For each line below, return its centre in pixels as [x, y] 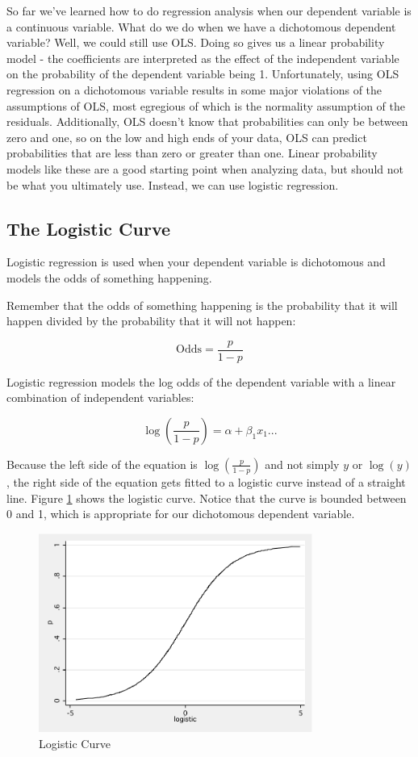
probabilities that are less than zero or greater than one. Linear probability [192, 153]
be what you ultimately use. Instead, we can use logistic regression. [173, 184]
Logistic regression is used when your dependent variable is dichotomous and [196, 262]
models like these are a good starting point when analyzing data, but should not [205, 168]
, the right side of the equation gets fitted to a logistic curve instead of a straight [206, 481]
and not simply [302, 464]
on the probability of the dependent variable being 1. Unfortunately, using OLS [203, 74]
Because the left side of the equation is [102, 464]
